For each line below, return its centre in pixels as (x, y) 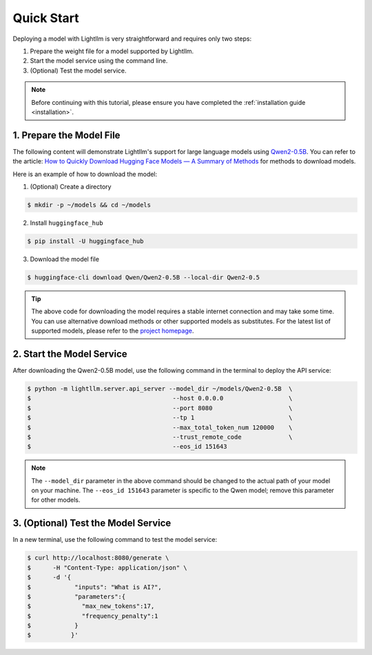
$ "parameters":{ (76, 596)
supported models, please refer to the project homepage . (113, 331)
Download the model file (65, 259)
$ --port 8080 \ (160, 408)
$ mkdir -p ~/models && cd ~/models (89, 205)
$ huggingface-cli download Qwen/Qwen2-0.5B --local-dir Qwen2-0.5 (144, 277)
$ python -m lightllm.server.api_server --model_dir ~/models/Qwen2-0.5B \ (160, 389)
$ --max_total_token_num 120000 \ (160, 427)
